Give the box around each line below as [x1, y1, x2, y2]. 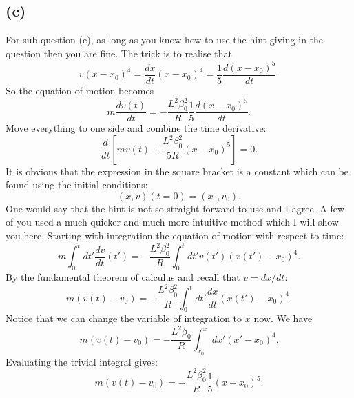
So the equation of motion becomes [6, 83, 154, 97]
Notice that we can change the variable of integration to [6, 311, 242, 326]
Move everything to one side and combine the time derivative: [6, 121, 267, 135]
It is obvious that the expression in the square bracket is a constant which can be [6, 163, 349, 178]
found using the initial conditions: [6, 177, 148, 192]
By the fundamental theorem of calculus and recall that [6, 270, 240, 284]
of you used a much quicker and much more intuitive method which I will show [6, 215, 339, 229]
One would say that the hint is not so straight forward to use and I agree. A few [6, 201, 345, 215]
